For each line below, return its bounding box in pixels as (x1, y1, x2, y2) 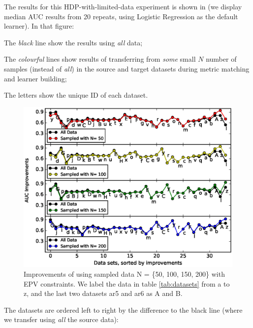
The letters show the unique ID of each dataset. (4, 90, 148, 100)
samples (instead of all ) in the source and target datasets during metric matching (4, 63, 250, 73)
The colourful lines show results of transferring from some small (4, 54, 196, 64)
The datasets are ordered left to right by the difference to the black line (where (4, 304, 243, 315)
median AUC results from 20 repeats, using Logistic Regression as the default (4, 11, 238, 21)
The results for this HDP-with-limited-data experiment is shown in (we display (4, 1, 242, 11)
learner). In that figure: (4, 21, 74, 31)
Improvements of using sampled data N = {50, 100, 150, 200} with (24, 268, 225, 279)
